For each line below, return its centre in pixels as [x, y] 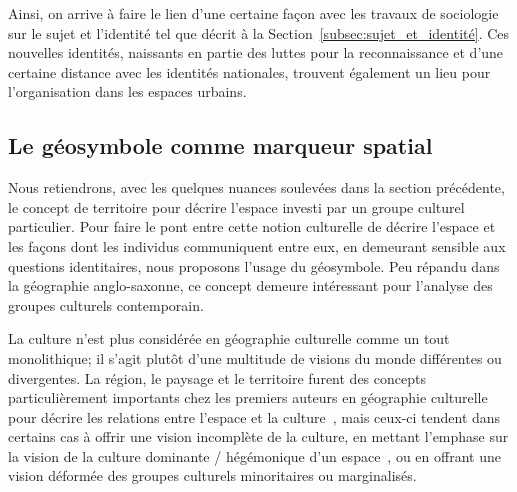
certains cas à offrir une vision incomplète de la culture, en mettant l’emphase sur [258, 436]
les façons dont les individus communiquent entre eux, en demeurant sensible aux [257, 245]
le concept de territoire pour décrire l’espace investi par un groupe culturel [236, 206]
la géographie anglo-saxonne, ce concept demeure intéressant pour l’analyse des [250, 285]
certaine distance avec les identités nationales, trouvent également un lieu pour [249, 71]
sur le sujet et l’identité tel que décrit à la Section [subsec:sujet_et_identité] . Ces [259, 32]
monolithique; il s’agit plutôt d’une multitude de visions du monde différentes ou [255, 357]
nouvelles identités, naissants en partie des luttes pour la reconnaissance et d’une [256, 52]
